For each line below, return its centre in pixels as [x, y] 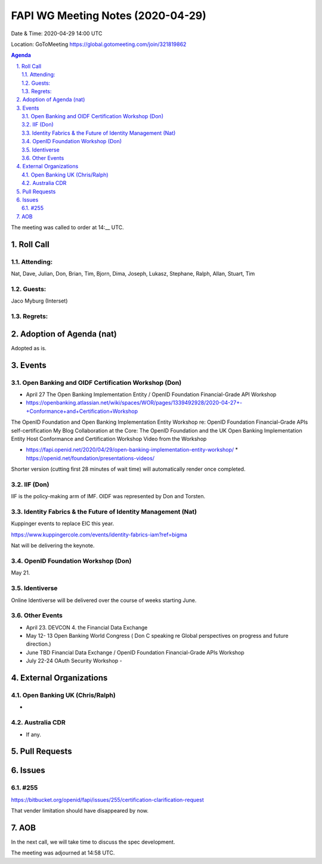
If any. [34, 735]
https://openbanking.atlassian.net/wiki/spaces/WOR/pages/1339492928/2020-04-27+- [134, 403]
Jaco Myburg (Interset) [39, 301]
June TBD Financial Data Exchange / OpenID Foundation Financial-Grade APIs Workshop [135, 652]
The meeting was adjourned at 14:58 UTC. [63, 853]
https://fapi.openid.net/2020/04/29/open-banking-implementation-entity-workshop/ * [132, 450]
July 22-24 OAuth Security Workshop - [74, 661]
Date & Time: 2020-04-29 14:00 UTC [57, 33]
